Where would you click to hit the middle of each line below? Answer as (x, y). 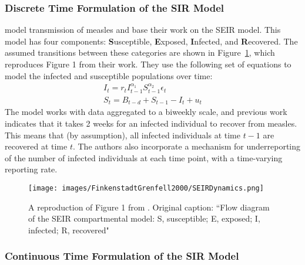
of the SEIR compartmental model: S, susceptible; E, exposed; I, (144, 218)
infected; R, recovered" (69, 230)
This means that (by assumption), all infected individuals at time (123, 135)
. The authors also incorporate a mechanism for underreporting (187, 146)
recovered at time (36, 146)
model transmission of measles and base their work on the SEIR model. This (143, 30)
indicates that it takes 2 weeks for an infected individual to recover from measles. (151, 123)
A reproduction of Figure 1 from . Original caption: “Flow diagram (149, 207)
